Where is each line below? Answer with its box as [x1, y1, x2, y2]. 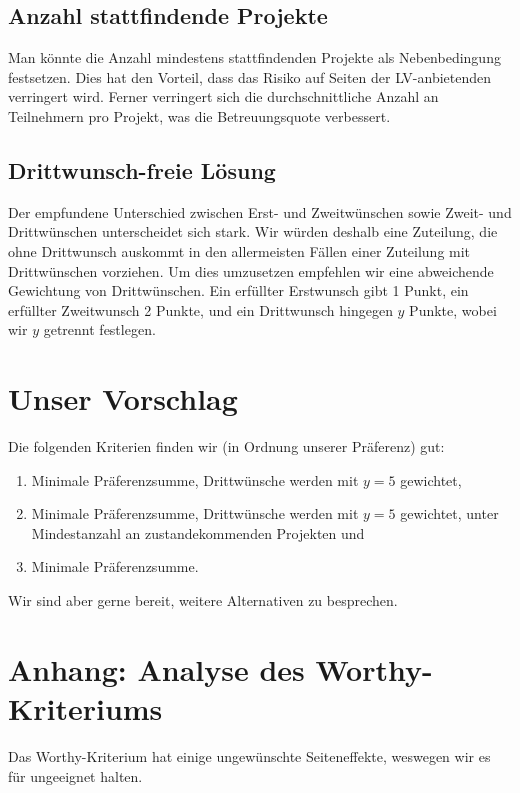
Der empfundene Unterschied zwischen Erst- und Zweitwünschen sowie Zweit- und [8, 201, 512, 222]
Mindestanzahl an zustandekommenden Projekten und [31, 522, 365, 543]
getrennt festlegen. [43, 319, 156, 340]
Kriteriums [8, 688, 163, 728]
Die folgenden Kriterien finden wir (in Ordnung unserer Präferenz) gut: [8, 436, 445, 457]
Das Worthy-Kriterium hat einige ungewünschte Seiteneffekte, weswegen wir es [8, 745, 491, 766]
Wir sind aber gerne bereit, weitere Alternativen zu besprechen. [8, 590, 398, 611]
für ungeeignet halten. [8, 765, 143, 786]
